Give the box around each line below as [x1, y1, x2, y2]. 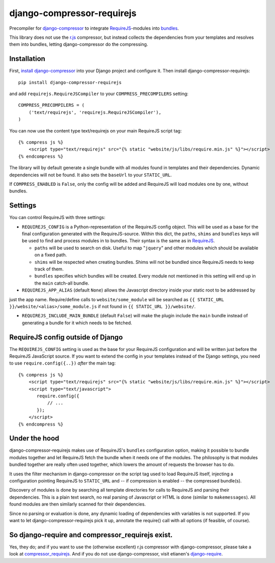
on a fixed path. [34, 252, 67, 258]
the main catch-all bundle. [34, 280, 89, 286]
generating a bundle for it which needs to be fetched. [22, 320, 133, 326]
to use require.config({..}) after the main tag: [9, 360, 116, 366]
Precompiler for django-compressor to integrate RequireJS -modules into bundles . [9, 25, 179, 31]
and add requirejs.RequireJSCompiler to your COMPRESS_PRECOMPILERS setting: [9, 91, 189, 97]
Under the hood [9, 434, 60, 443]
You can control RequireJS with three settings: [9, 215, 106, 221]
